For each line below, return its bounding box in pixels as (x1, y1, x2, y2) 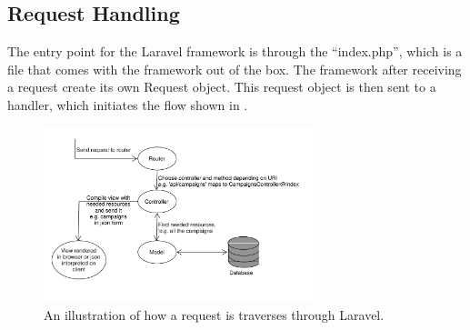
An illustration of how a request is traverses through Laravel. (44, 305, 385, 325)
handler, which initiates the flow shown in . (7, 95, 248, 114)
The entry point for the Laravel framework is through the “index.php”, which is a (7, 42, 463, 61)
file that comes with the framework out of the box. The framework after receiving (7, 59, 462, 78)
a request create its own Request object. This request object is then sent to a (7, 77, 436, 96)
